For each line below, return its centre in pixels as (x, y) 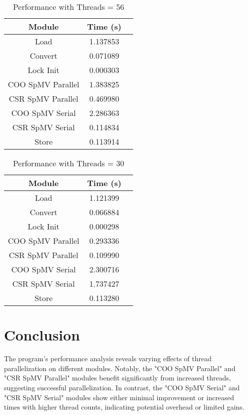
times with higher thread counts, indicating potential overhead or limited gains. (124, 407)
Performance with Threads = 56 (69, 7)
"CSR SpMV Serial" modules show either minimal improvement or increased (119, 397)
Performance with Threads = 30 (69, 163)
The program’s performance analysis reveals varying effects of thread (108, 358)
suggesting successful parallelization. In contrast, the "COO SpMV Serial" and (122, 387)
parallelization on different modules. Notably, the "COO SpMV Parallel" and (120, 368)
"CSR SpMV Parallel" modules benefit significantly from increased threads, (118, 378)
